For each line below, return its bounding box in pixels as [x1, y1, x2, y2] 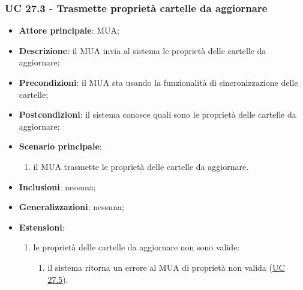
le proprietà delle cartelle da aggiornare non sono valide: [33, 241, 240, 253]
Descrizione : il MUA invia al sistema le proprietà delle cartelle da [19, 44, 266, 56]
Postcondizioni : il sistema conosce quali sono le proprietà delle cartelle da [19, 108, 296, 121]
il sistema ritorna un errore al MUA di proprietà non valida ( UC [47, 261, 285, 273]
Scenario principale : [19, 140, 102, 153]
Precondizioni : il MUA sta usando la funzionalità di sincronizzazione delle [19, 76, 298, 88]
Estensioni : [19, 220, 65, 233]
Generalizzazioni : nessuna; [19, 201, 124, 213]
